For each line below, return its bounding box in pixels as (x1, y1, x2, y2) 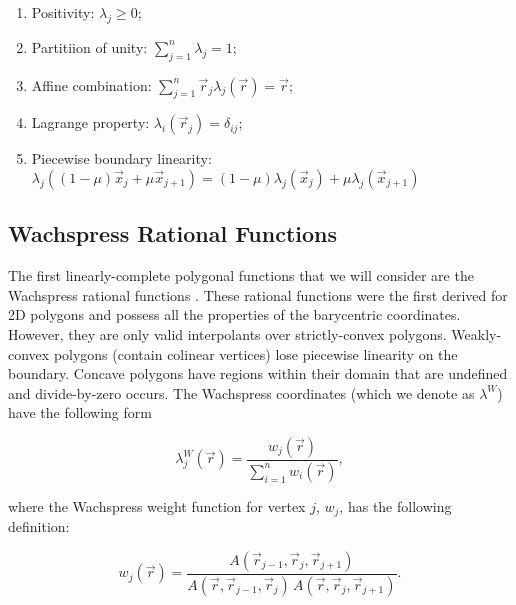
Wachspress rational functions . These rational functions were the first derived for (8, 284, 508, 305)
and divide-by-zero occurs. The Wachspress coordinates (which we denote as (8, 382, 475, 403)
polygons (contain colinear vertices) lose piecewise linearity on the (53, 343, 458, 364)
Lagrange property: (31, 112, 150, 133)
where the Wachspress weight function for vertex (8, 495, 306, 516)
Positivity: (31, 2, 95, 22)
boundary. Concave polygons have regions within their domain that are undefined (8, 363, 508, 384)
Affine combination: (31, 74, 152, 95)
